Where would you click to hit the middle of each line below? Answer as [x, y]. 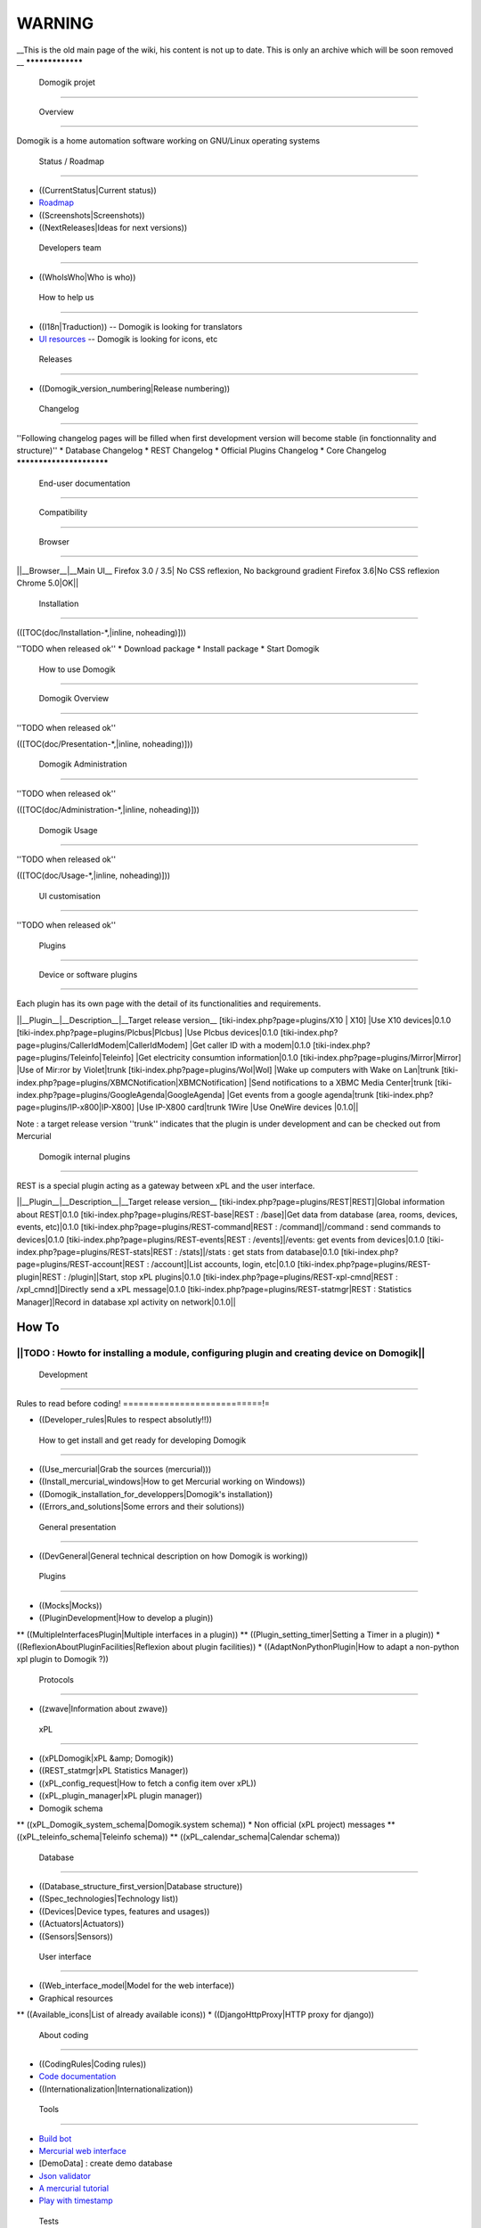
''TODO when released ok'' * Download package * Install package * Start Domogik [168, 649]
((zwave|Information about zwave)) [103, 1709]
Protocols [57, 1679]
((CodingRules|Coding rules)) [93, 2064]
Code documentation [77, 2076]
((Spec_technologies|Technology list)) [109, 1899]
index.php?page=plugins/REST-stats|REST [95, 1251]
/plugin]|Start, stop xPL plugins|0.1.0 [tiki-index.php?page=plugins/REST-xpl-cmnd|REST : [233, 1277]
